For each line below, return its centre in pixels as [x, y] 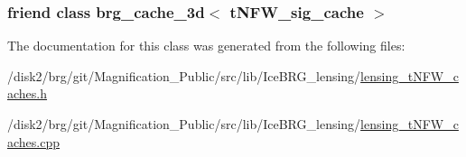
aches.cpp [34, 141]
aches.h [28, 93]
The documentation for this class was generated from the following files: [206, 46]
